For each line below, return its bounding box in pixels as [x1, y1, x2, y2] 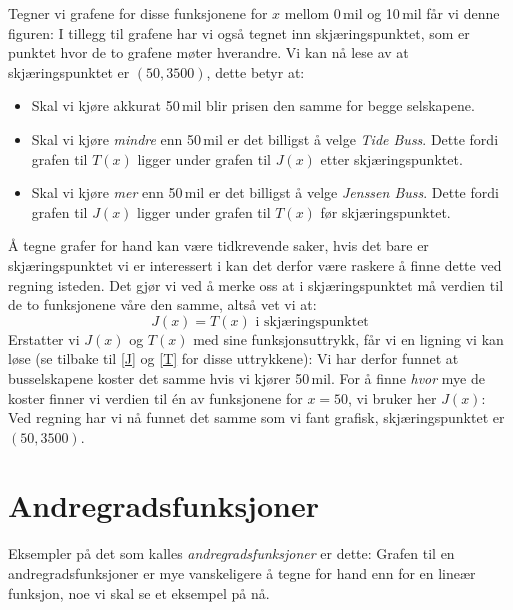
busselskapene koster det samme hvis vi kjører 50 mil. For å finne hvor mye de [8, 367, 485, 388]
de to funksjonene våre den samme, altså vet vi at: [8, 294, 317, 315]
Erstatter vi [8, 328, 80, 349]
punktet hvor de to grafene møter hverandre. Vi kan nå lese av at [8, 42, 409, 63]
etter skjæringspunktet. [320, 148, 463, 169]
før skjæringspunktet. [320, 201, 451, 222]
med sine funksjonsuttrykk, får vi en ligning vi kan [193, 328, 504, 349]
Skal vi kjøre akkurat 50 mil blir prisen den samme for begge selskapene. [31, 95, 475, 116]
